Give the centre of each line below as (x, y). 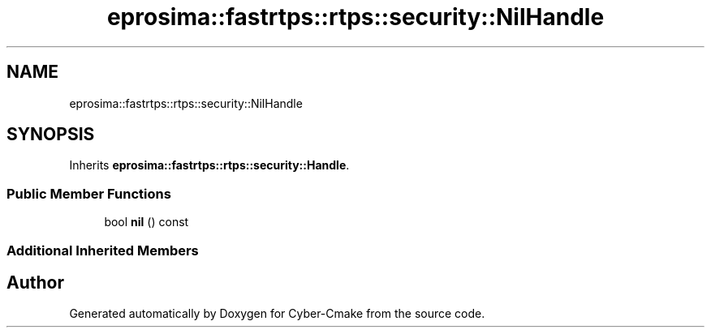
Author (35, 282)
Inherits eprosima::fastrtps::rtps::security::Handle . (209, 165)
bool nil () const (147, 222)
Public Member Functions (89, 193)
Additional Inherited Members (103, 250)
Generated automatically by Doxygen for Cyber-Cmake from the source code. (277, 314)
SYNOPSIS (51, 135)
